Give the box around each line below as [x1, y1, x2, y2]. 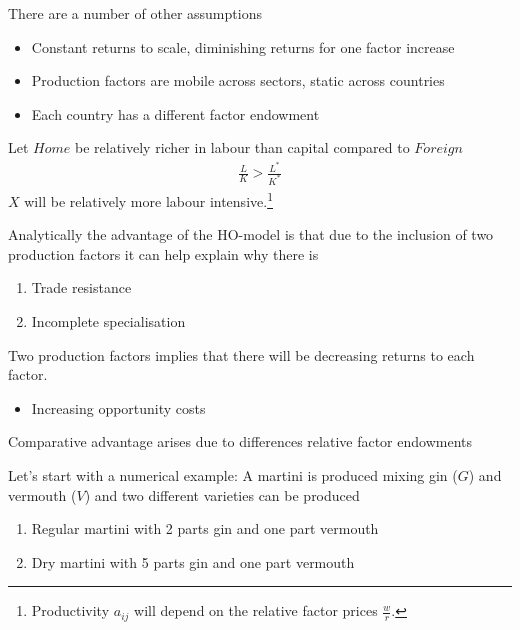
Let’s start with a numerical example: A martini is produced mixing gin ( [8, 464, 458, 485]
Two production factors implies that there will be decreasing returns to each [8, 344, 475, 365]
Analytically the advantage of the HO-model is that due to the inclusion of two [8, 224, 494, 245]
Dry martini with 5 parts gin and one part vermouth [31, 551, 355, 572]
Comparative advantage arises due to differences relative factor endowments [8, 431, 473, 452]
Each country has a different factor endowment [31, 103, 320, 124]
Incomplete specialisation [31, 310, 186, 331]
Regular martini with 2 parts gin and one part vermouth [31, 518, 379, 539]
